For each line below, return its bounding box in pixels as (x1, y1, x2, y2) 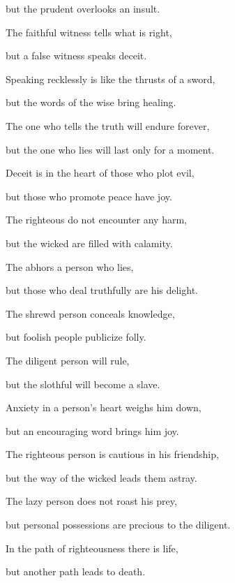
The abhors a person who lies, (6, 259, 134, 274)
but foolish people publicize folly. (6, 330, 146, 344)
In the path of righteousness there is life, (6, 540, 179, 555)
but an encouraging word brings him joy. (6, 423, 179, 438)
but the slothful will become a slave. (6, 376, 160, 391)
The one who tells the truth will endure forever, (6, 118, 210, 133)
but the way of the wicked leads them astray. (6, 470, 197, 485)
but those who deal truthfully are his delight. (6, 283, 198, 297)
